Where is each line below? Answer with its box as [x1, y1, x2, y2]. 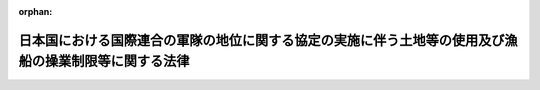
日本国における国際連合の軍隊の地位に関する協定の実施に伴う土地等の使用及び [18, 31, 505, 49]
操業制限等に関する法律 [44, 53, 190, 70]
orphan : [18, 6, 53, 17]
